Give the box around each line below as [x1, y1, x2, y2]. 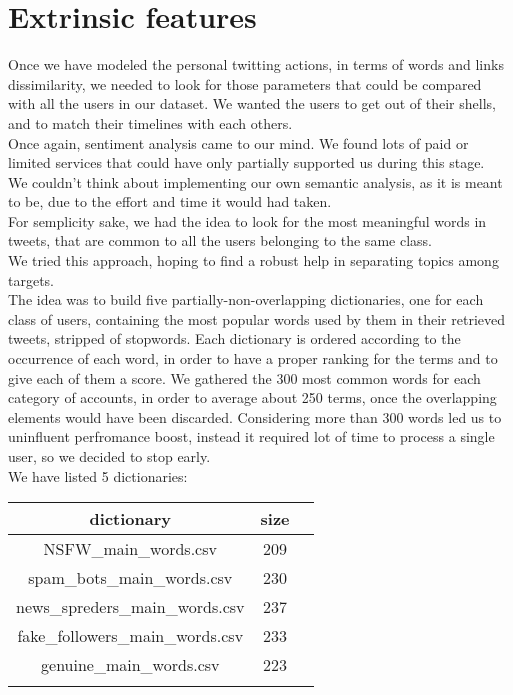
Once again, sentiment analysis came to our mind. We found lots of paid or [8, 132, 469, 153]
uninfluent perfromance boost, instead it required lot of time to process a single [8, 426, 495, 447]
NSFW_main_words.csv [43, 537, 217, 561]
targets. [8, 269, 55, 290]
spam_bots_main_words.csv [28, 566, 233, 590]
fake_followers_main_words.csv [17, 624, 244, 648]
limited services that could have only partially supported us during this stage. [8, 152, 485, 173]
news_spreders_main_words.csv [16, 595, 245, 619]
